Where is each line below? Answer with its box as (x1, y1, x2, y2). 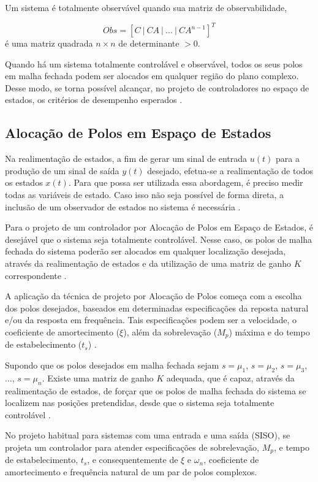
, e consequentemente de (87, 453, 178, 466)
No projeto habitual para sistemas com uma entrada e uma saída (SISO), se (5, 429, 290, 442)
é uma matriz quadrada (5, 37, 93, 50)
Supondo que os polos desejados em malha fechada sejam (5, 359, 219, 372)
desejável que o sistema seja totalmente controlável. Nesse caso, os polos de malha (5, 232, 312, 245)
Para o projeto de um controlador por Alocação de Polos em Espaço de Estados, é (5, 221, 313, 234)
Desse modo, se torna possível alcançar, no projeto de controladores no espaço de (5, 81, 309, 94)
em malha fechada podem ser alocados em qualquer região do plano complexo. (5, 69, 299, 82)
